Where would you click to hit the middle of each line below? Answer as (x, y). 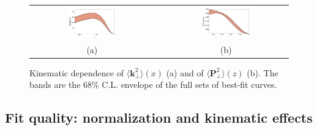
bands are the (55, 85)
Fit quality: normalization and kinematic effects (159, 117)
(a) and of (185, 72)
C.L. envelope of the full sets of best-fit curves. (189, 85)
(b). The (263, 72)
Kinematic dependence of (76, 72)
